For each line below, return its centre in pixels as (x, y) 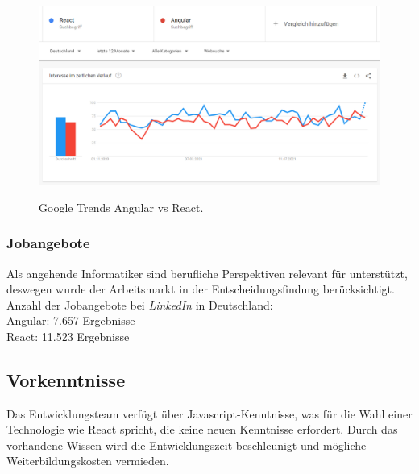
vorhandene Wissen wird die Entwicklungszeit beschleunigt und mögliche (187, 445)
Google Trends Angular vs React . (121, 207)
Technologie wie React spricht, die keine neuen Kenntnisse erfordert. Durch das (202, 429)
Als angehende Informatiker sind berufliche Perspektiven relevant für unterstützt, (207, 273)
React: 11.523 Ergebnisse (68, 336)
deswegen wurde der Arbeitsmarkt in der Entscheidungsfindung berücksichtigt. (201, 289)
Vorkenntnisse (66, 379)
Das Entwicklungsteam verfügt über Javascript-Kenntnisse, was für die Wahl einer (209, 413)
